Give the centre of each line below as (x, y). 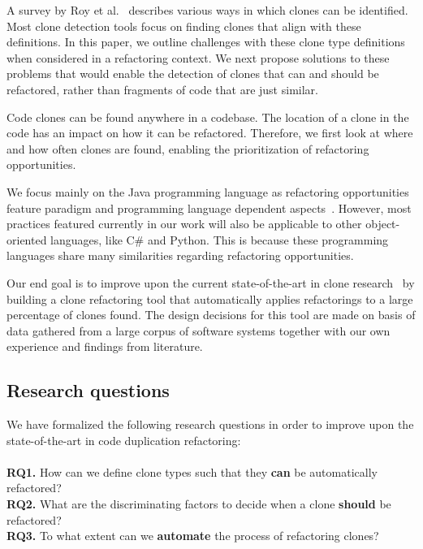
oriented (27, 239)
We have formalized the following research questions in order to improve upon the (210, 424)
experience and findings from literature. (105, 346)
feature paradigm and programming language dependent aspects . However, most (209, 207)
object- (383, 224)
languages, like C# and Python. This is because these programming (220, 239)
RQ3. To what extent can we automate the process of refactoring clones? (193, 536)
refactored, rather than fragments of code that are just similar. (162, 89)
